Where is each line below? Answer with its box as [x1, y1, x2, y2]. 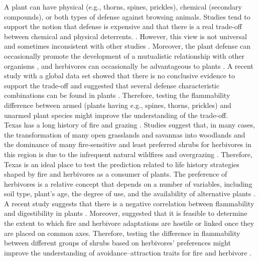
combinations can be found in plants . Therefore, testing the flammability [4, 90, 230, 100]
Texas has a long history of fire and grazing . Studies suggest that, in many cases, [4, 119, 255, 130]
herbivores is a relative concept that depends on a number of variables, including [4, 178, 252, 189]
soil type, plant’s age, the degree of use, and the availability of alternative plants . [4, 188, 255, 199]
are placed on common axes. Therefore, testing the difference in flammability [4, 227, 240, 238]
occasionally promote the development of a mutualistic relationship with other [4, 50, 245, 61]
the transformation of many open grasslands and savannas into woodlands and [4, 129, 245, 140]
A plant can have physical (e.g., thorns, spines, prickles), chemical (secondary [4, 2, 242, 12]
